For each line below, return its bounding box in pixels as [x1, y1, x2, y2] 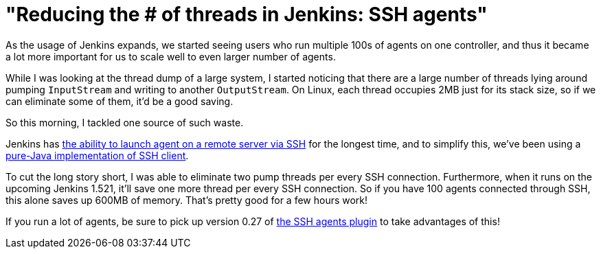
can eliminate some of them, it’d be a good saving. [5, 95, 234, 107]
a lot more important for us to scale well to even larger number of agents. [5, 50, 336, 62]
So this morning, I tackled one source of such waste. [5, 116, 244, 128]
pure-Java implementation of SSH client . [5, 149, 189, 161]
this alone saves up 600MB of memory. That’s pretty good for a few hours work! [5, 194, 368, 206]
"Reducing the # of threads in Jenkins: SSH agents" [5, 3, 488, 26]
